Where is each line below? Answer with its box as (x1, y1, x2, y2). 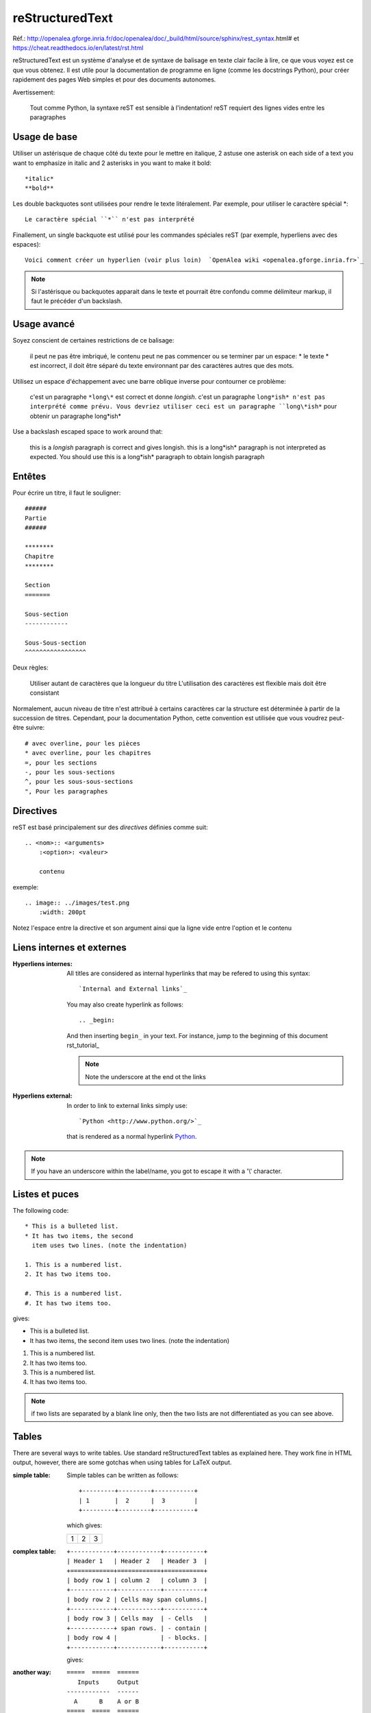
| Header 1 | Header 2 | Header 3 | (66, 1557, 208, 1565)
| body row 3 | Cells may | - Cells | (66, 1614, 208, 1623)
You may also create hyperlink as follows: (66, 1000, 184, 1009)
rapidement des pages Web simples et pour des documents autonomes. (12, 75, 216, 84)
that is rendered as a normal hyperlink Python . (66, 1133, 197, 1141)
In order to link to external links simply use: (66, 1101, 188, 1109)
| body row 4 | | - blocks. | (66, 1634, 208, 1642)
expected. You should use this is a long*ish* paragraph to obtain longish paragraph (29, 452, 265, 460)
